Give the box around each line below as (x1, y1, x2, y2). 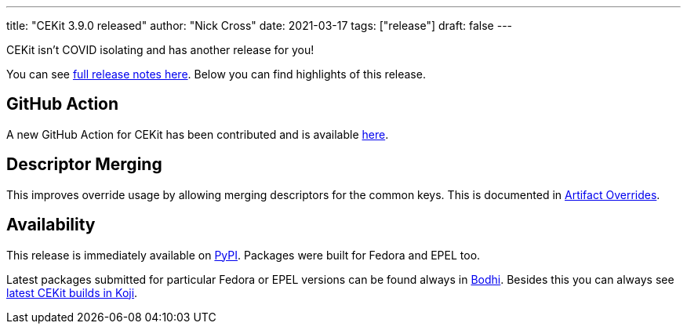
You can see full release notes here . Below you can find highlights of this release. (6, 67, 426, 81)
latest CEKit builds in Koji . (6, 285, 138, 299)
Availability (6, 215, 96, 235)
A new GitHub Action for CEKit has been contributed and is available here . (6, 127, 389, 141)
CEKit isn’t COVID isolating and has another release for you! (6, 43, 314, 56)
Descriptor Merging (6, 154, 162, 175)
